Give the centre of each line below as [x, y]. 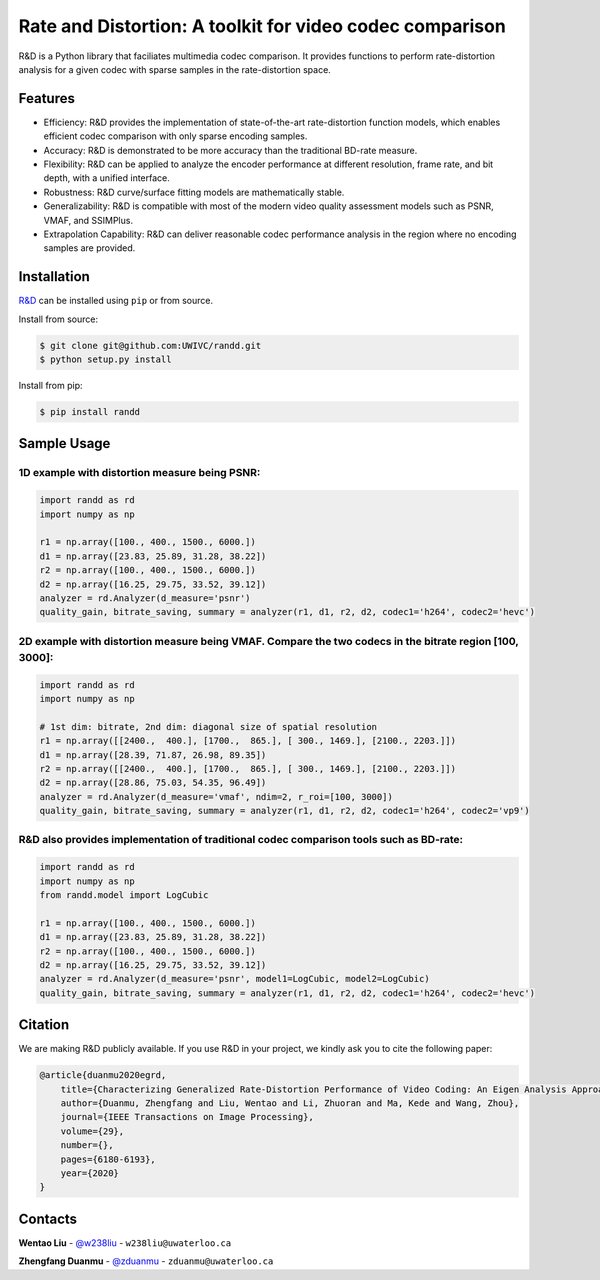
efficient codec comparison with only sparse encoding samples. [175, 136]
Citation [44, 1025]
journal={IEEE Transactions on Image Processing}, [187, 1117]
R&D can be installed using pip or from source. [116, 301]
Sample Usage [64, 443]
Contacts [48, 1218]
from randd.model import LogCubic [124, 895]
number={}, [87, 1145]
